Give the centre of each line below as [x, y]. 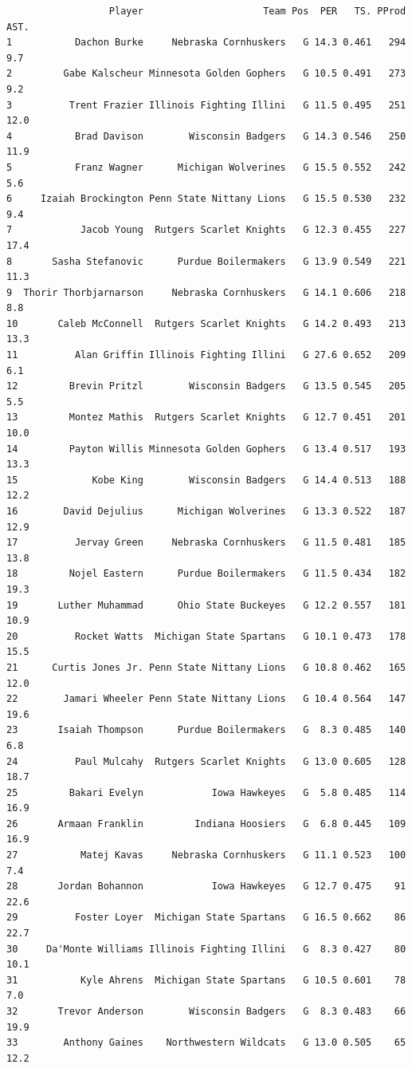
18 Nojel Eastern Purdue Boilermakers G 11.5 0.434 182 [206, 574]
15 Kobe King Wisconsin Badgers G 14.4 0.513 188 [206, 480]
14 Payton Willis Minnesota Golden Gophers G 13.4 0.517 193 [206, 449]
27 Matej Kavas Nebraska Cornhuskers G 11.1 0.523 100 [206, 855]
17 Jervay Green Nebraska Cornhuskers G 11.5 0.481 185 [206, 543]
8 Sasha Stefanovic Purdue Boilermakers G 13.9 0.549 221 [206, 261]
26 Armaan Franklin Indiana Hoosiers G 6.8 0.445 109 [206, 824]
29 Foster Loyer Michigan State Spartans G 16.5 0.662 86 [206, 918]
